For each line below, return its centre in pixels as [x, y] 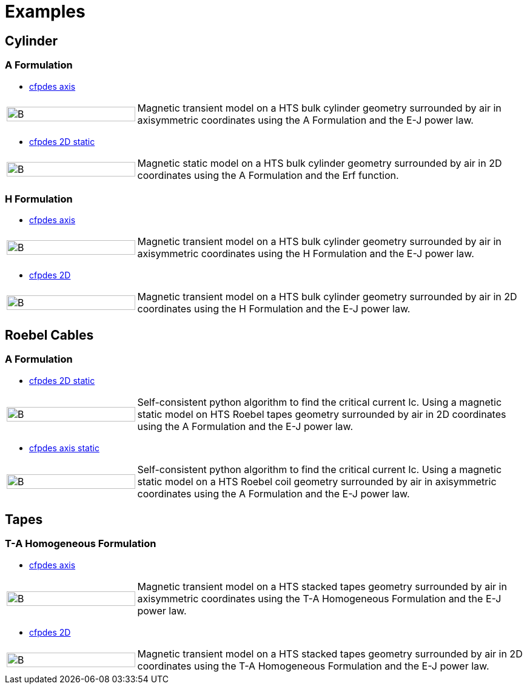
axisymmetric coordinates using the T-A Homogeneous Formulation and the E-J [319, 598]
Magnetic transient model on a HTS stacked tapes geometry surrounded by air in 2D [330, 654]
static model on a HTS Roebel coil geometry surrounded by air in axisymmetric [317, 481]
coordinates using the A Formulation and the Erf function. [268, 175]
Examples [45, 12]
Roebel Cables [49, 335]
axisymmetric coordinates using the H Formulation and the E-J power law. [306, 254]
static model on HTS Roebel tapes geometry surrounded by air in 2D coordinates [322, 414]
